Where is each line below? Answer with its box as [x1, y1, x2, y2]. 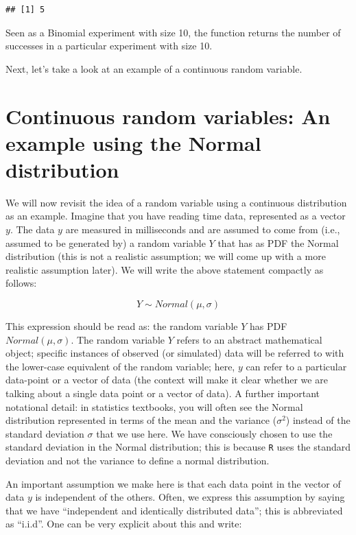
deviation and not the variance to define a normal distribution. [5, 453, 270, 468]
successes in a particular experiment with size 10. [5, 38, 213, 53]
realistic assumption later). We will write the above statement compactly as [5, 262, 324, 276]
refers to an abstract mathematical [176, 332, 322, 346]
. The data [10, 222, 55, 237]
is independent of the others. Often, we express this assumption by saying [35, 490, 345, 504]
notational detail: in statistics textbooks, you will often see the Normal [5, 399, 303, 414]
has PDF [249, 319, 287, 333]
